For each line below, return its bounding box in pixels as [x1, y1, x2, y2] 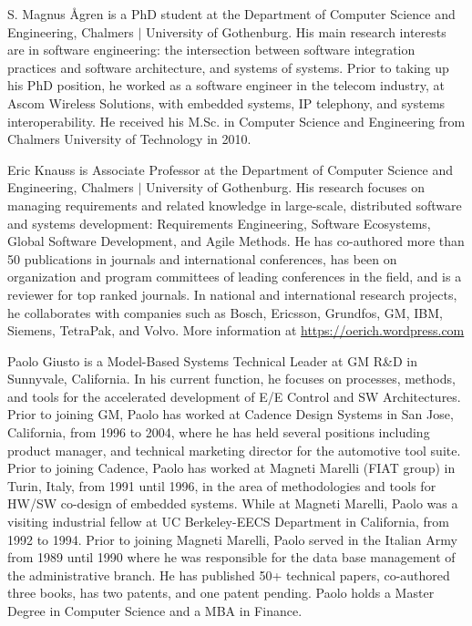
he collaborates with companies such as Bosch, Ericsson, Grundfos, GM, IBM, [7, 303, 443, 322]
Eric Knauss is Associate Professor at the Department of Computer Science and [7, 159, 453, 179]
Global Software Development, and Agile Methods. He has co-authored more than [7, 231, 465, 251]
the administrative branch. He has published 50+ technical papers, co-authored [7, 565, 450, 584]
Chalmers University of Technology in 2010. [7, 129, 251, 149]
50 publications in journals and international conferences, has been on [7, 249, 397, 268]
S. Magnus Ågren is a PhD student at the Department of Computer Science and [7, 5, 456, 23]
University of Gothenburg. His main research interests [146, 22, 446, 41]
